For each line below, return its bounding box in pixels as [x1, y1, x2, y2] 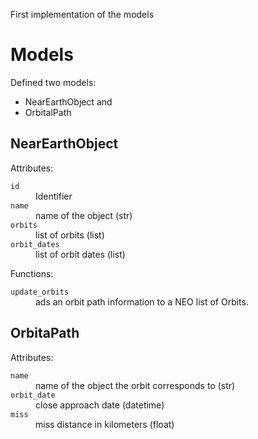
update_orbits [10, 287, 70, 297]
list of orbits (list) [35, 229, 105, 241]
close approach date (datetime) [35, 399, 165, 411]
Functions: [10, 267, 54, 279]
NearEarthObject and [24, 95, 113, 108]
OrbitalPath [24, 106, 72, 118]
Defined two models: [10, 76, 97, 88]
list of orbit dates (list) [35, 248, 126, 260]
